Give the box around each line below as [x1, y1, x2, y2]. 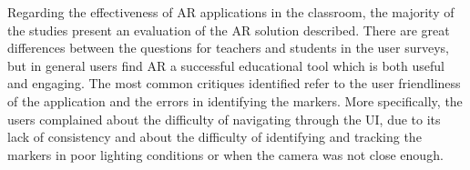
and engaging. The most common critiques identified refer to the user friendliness [7, 74, 461, 93]
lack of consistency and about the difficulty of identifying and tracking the [7, 127, 422, 146]
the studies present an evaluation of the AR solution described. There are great [7, 20, 450, 39]
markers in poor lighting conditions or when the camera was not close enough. [7, 145, 444, 164]
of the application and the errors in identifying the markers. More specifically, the [7, 91, 463, 110]
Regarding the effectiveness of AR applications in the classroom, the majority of [7, 3, 455, 21]
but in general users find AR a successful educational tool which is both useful [7, 55, 444, 75]
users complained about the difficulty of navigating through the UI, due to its [7, 109, 441, 128]
